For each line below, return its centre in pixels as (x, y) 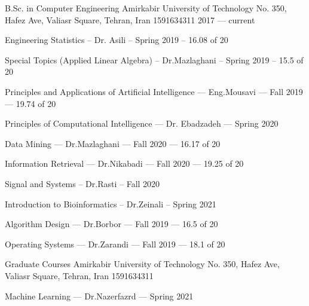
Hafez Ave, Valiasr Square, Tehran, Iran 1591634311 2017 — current (130, 19)
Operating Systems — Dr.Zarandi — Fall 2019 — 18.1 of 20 (115, 244)
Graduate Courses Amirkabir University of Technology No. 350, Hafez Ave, (142, 264)
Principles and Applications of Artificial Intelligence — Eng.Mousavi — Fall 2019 (154, 91)
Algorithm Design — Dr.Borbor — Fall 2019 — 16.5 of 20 (111, 224)
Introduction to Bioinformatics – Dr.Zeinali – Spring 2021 (111, 204)
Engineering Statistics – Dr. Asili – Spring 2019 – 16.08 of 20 (117, 40)
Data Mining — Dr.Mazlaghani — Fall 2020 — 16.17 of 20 (113, 143)
